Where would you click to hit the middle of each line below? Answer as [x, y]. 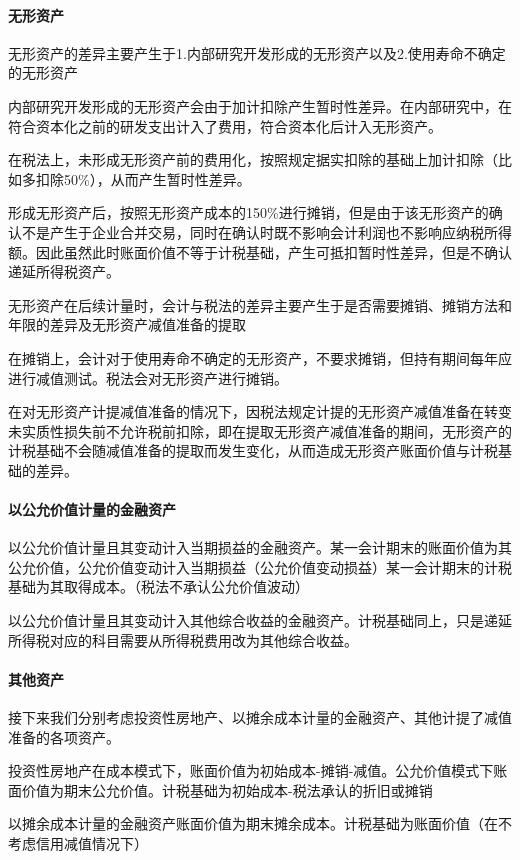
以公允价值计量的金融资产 [92, 509]
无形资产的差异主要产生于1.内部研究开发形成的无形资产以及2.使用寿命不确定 [257, 52]
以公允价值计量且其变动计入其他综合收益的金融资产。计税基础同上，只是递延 [260, 620]
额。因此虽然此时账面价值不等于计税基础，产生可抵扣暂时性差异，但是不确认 [260, 251]
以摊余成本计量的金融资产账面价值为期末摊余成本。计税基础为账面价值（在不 [260, 823]
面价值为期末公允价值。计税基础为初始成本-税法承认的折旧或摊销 [220, 789]
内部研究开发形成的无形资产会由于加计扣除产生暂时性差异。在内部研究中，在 [260, 105]
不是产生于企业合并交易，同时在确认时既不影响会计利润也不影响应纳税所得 [266, 231]
